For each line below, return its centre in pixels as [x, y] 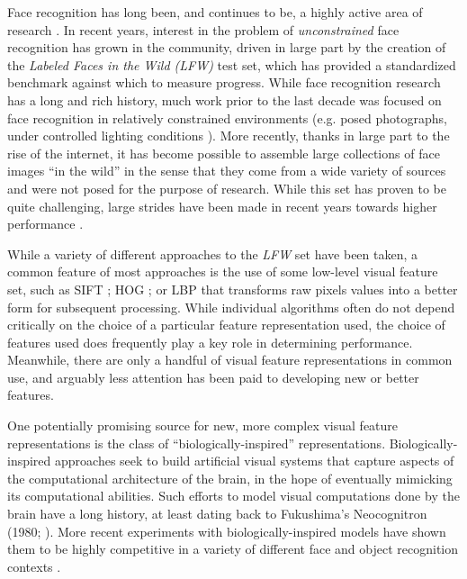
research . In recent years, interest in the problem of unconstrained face [203, 29]
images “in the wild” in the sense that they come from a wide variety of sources [227, 171]
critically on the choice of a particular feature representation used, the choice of [226, 325]
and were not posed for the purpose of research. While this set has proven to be [227, 188]
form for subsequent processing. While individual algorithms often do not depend [231, 307]
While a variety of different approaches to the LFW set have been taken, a [213, 253]
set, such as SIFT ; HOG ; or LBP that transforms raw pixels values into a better [233, 289]
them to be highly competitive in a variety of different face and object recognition [233, 549]
